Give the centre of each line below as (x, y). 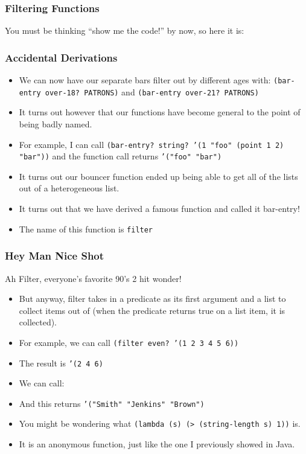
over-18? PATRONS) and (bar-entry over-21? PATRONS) (152, 91)
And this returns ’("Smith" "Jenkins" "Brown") (112, 403)
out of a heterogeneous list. (69, 188)
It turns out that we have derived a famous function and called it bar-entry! (159, 209)
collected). (38, 322)
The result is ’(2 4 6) (61, 363)
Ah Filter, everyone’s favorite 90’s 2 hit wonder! (93, 278)
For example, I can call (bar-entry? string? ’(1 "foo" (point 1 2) (151, 144)
